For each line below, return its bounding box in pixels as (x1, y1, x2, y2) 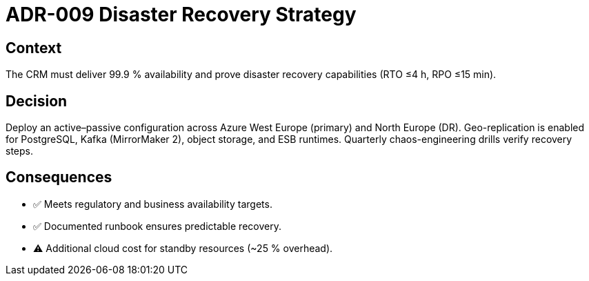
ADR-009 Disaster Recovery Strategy (6, 3, 357, 26)
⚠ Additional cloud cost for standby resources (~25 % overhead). (33, 242, 333, 254)
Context (6, 39, 62, 57)
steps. (6, 145, 33, 157)
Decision (6, 92, 68, 110)
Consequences (6, 168, 112, 186)
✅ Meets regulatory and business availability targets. (33, 197, 272, 210)
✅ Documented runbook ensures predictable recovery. (33, 220, 281, 232)
